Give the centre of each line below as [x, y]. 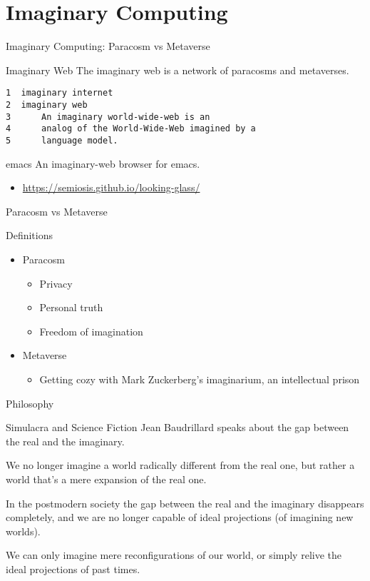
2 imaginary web [47, 105]
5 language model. [62, 140]
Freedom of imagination [91, 331]
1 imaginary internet [60, 93]
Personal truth [71, 307]
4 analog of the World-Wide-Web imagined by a [131, 129]
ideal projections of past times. [73, 569]
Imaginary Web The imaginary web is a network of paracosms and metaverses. [178, 70]
